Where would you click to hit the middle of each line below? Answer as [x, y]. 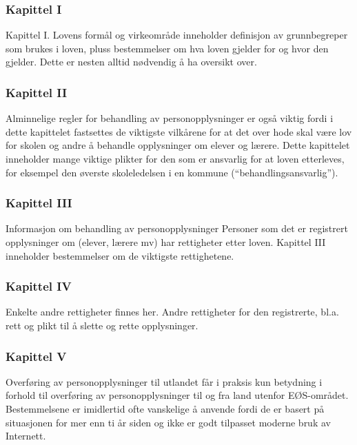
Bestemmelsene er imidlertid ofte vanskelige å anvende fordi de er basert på [165, 408]
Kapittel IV [39, 286]
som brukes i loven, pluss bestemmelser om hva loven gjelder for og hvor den [167, 48]
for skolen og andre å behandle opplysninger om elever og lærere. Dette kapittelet [178, 145]
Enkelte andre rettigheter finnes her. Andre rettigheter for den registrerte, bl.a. [172, 312]
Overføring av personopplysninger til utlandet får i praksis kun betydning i [164, 381]
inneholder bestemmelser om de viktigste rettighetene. [120, 255]
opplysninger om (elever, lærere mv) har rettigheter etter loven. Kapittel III [166, 242]
